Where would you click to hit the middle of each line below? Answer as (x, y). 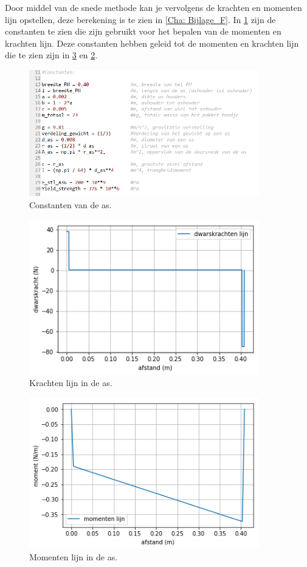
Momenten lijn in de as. (74, 557)
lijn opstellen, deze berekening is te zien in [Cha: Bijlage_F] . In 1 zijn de (140, 19)
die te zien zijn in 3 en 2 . (51, 55)
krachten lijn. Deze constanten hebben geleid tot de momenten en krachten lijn (152, 43)
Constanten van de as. (71, 205)
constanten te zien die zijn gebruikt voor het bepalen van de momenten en (143, 31)
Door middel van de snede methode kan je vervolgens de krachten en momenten (153, 7)
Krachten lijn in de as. (71, 383)
